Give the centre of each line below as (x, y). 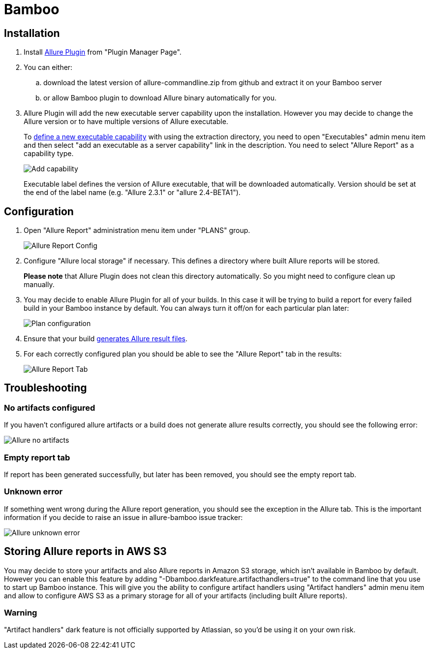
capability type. (49, 154)
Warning (21, 612)
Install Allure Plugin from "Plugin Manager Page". (103, 52)
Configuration (39, 211)
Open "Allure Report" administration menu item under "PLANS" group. (137, 230)
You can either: (48, 67)
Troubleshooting (46, 388)
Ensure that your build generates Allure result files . (106, 339)
